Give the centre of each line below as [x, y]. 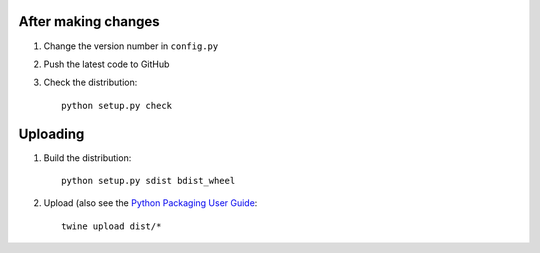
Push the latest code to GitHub [106, 64]
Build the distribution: [87, 157]
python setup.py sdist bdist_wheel [148, 180]
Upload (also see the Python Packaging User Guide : [150, 203]
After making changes [89, 21]
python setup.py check [117, 105]
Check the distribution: [90, 82]
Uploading [51, 133]
